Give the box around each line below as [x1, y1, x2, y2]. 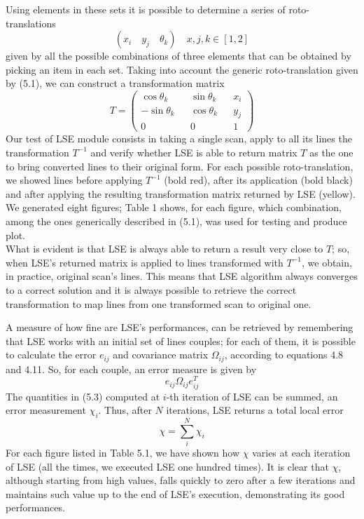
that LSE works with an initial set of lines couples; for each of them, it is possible [6, 333, 356, 348]
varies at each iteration [252, 445, 351, 460]
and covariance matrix [113, 347, 209, 362]
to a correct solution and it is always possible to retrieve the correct [6, 282, 297, 297]
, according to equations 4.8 [224, 347, 344, 362]
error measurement [6, 403, 86, 417]
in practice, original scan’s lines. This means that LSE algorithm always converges [6, 269, 358, 283]
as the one [309, 144, 353, 159]
